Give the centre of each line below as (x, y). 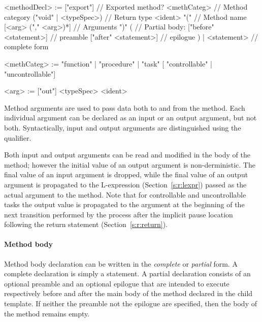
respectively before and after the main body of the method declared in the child (128, 293)
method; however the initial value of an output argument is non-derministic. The (130, 164)
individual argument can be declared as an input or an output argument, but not (130, 118)
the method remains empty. (47, 313)
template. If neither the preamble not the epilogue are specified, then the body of (130, 303)
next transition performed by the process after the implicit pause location (119, 214)
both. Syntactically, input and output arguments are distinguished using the (123, 127)
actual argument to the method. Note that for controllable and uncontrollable (125, 194)
